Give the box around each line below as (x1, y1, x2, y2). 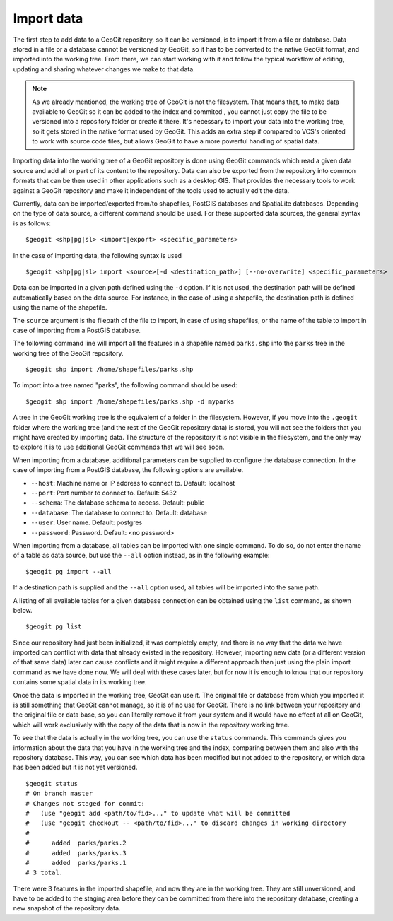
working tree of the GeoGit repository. (13, 348, 124, 357)
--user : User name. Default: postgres (30, 518, 143, 527)
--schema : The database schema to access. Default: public (30, 498, 205, 507)
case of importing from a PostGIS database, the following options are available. (13, 466, 244, 474)
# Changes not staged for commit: (25, 799, 145, 807)
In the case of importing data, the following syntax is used (13, 251, 182, 259)
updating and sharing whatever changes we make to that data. (13, 64, 196, 74)
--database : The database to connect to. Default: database (30, 508, 208, 517)
